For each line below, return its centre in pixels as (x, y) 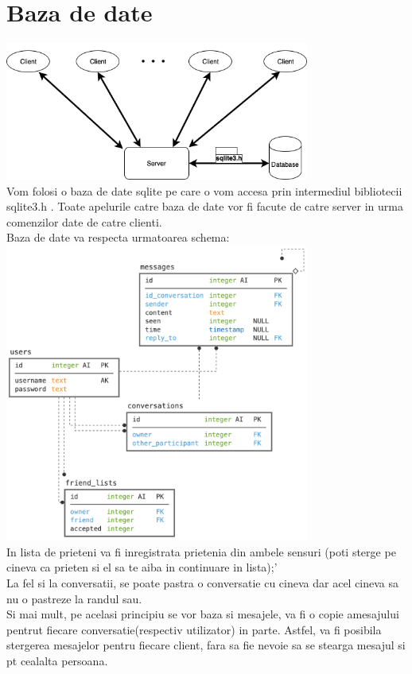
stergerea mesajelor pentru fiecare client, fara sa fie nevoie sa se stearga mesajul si (206, 645)
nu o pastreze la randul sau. (74, 598)
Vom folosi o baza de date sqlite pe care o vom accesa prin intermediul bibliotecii (204, 190)
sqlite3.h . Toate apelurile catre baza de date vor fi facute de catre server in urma (205, 206)
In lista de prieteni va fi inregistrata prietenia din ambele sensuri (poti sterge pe (201, 551)
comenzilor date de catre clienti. (84, 221)
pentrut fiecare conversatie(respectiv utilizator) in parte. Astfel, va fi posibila (194, 629)
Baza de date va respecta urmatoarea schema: (118, 237)
